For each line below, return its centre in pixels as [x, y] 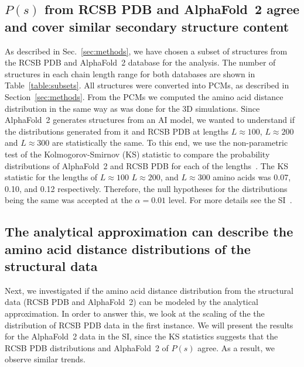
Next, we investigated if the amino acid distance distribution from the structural [149, 290]
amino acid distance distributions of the [128, 248]
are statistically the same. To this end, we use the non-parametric [170, 143]
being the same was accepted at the [69, 200]
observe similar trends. [45, 359]
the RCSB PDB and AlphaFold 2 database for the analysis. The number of [140, 62]
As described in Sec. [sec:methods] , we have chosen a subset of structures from [146, 51]
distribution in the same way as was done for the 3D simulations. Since [132, 108]
